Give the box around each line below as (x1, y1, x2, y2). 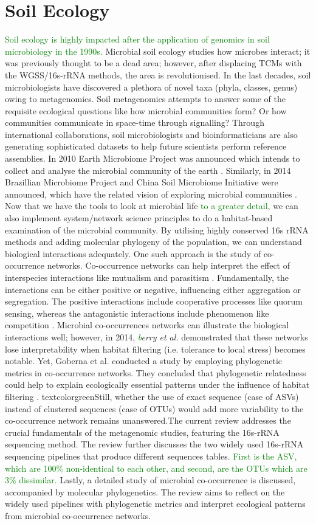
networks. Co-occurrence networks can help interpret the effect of (47, 259, 290, 272)
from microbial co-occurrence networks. (5, 509, 151, 522)
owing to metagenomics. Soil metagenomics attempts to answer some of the (5, 92, 286, 105)
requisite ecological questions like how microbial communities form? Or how (5, 104, 287, 117)
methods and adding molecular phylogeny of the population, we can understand (5, 235, 302, 248)
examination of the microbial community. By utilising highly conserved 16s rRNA (5, 223, 309, 236)
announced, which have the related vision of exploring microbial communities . (5, 187, 297, 200)
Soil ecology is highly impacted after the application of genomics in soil (5, 33, 270, 46)
